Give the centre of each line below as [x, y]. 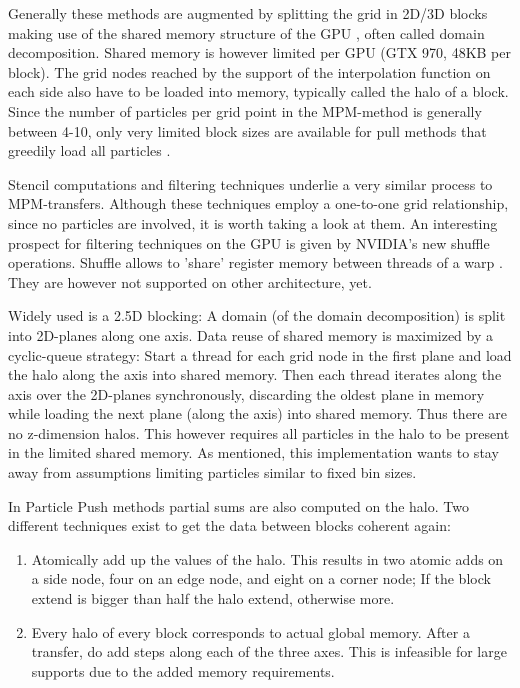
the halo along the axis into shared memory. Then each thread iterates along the [255, 374]
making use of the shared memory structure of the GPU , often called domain [246, 32]
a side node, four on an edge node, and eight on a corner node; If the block [261, 578]
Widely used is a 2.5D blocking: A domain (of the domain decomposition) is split [257, 315]
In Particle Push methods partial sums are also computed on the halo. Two [238, 505]
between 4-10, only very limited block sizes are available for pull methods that [247, 130]
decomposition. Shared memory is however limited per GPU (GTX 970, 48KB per [259, 52]
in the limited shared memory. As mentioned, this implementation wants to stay [253, 452]
